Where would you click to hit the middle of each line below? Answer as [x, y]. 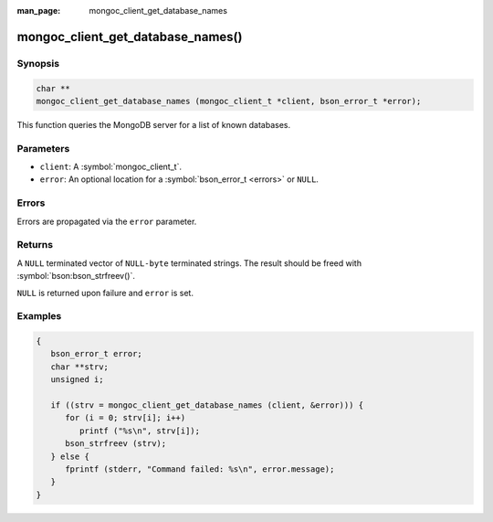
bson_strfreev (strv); [116, 444]
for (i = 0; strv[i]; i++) [126, 418]
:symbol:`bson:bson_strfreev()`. [76, 276]
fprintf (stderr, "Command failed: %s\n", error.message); [200, 469]
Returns [35, 245]
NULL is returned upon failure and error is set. [105, 293]
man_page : [39, 11]
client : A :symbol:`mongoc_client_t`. [111, 167]
